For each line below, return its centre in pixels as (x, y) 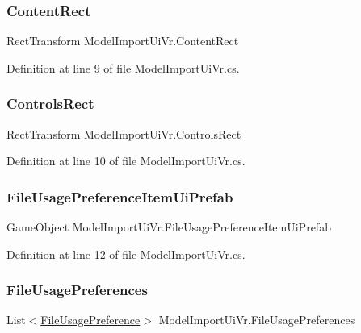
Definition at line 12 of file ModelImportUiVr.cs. (126, 254)
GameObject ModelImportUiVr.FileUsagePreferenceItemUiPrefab (169, 227)
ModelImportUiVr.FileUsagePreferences (257, 320)
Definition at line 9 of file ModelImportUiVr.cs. (123, 67)
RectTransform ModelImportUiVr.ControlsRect (124, 133)
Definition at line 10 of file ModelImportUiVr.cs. (126, 161)
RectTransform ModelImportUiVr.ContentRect (123, 41)
